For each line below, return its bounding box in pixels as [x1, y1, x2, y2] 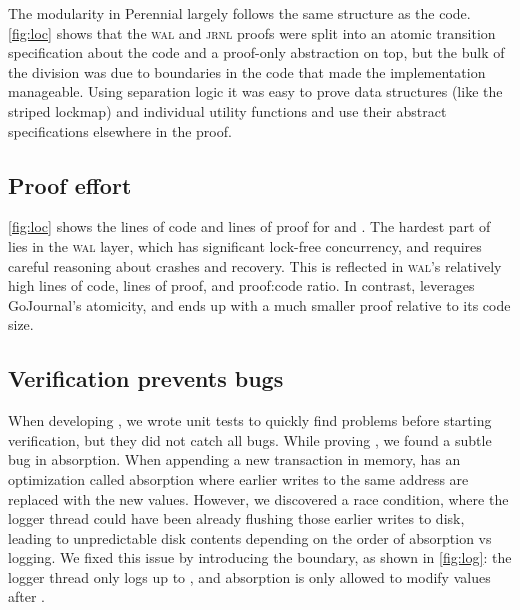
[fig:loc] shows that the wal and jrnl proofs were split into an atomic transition [8, 22, 496, 43]
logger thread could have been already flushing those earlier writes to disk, [8, 508, 465, 529]
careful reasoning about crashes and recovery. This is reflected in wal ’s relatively [8, 255, 502, 276]
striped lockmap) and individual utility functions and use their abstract [8, 100, 447, 121]
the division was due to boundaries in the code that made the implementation [8, 61, 486, 82]
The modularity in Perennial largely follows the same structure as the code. [8, 3, 471, 23]
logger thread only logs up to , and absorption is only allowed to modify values [8, 566, 491, 587]
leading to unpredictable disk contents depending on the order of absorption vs [8, 527, 492, 548]
